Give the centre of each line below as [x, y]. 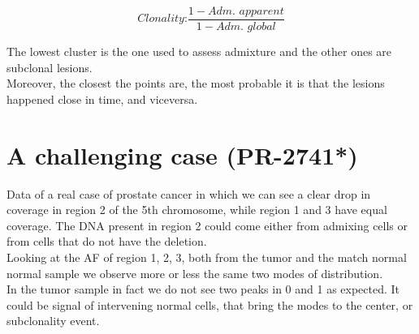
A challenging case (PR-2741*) [182, 154]
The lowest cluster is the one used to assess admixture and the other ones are [199, 51]
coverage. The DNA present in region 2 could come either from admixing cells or [207, 225]
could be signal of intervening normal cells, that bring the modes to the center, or [210, 304]
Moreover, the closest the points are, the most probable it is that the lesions [196, 83]
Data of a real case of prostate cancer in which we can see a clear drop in [189, 193]
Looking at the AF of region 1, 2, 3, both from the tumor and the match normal [207, 257]
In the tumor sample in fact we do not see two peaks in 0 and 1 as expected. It [203, 289]
